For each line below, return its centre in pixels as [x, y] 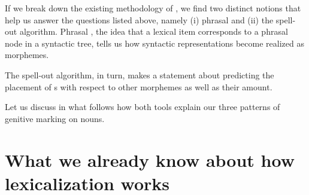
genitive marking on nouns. [55, 118]
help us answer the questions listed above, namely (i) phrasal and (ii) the [139, 19]
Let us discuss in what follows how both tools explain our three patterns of [143, 107]
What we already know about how [150, 159]
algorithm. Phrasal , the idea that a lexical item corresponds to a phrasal [154, 31]
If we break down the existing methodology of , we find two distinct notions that [153, 8]
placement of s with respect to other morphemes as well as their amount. [139, 86]
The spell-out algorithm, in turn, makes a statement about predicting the [140, 74]
